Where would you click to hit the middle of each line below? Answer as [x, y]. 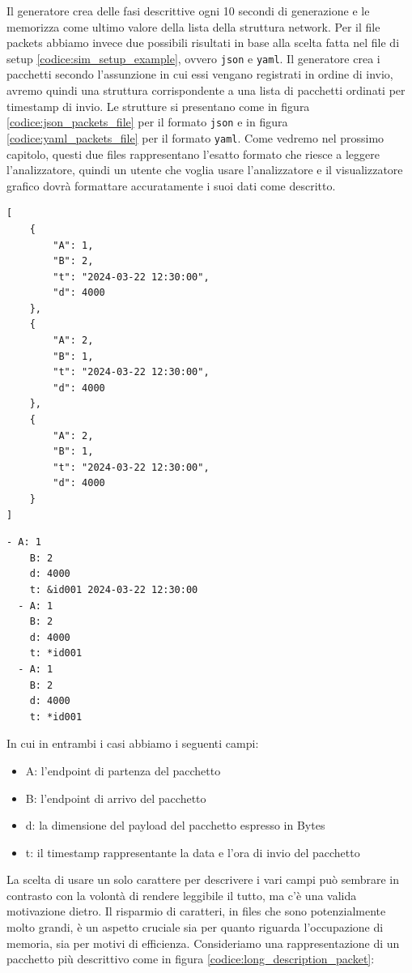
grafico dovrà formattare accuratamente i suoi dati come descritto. [171, 185]
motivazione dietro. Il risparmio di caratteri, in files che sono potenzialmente [196, 911]
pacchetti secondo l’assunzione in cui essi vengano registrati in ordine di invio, [200, 74]
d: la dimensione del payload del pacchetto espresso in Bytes [175, 825]
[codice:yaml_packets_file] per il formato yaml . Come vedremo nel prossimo [195, 137]
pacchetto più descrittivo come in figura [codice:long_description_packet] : [191, 959]
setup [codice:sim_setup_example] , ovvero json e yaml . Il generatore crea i [193, 58]
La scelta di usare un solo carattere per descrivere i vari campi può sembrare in [203, 879]
